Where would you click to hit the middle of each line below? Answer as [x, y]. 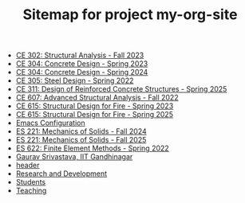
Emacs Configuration [50, 123]
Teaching [31, 191]
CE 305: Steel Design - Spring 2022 [75, 80]
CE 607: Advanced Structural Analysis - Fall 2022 [97, 98]
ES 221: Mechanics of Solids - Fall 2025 [81, 140]
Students [31, 182]
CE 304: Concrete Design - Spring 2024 [82, 72]
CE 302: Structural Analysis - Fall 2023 [80, 55]
